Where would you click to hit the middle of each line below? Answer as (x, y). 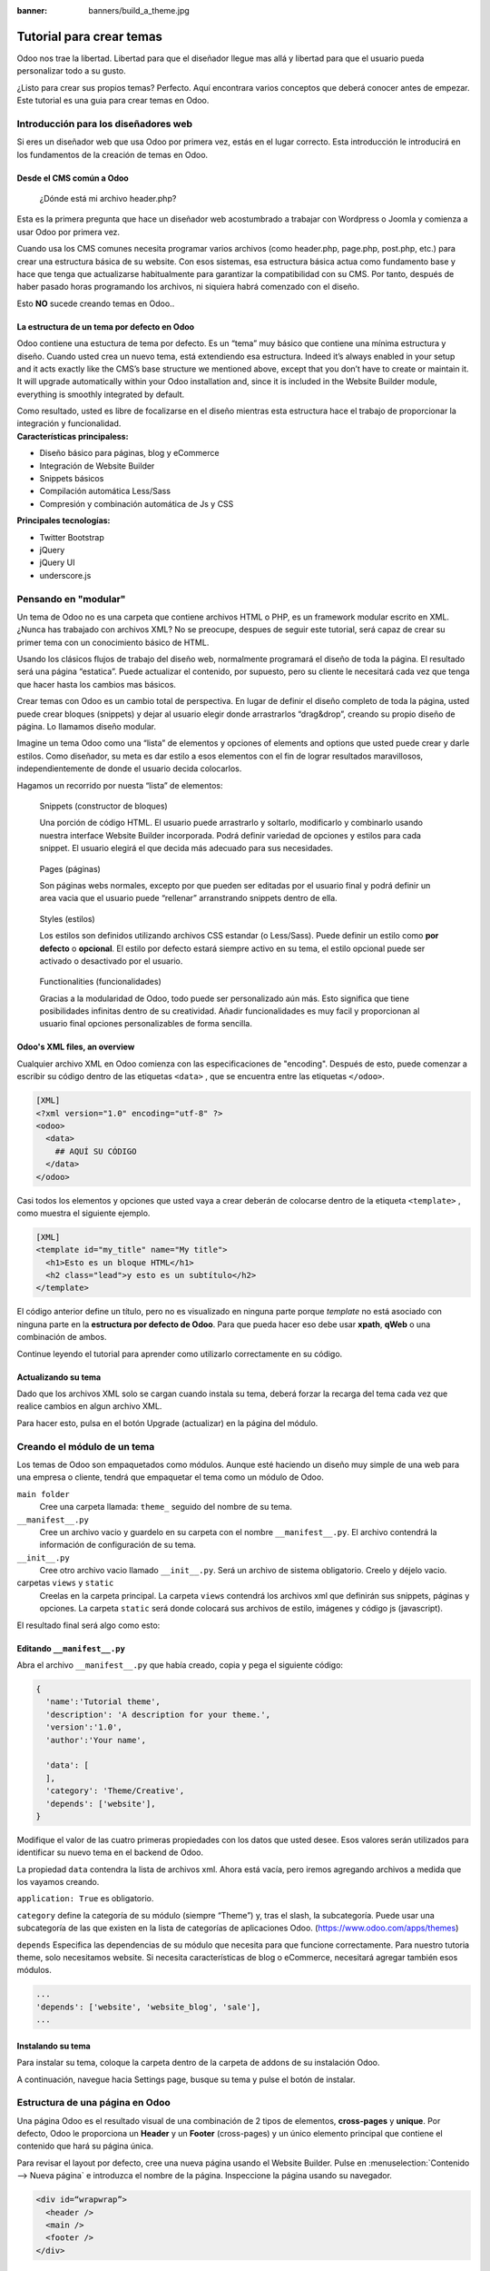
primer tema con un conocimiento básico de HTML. (113, 642)
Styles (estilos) (67, 918)
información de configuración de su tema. (118, 1545)
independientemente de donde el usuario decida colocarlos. (129, 769)
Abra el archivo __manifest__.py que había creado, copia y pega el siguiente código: (180, 1665)
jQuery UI (58, 562)
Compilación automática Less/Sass (105, 491)
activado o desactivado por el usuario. (111, 961)
